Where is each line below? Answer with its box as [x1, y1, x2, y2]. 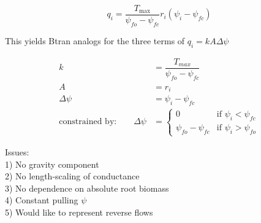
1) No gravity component [5, 157, 99, 170]
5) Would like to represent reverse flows [5, 206, 153, 219]
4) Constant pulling [5, 194, 78, 206]
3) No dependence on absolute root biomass [5, 181, 169, 194]
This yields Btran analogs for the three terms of [5, 34, 185, 47]
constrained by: [59, 117, 117, 127]
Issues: [5, 146, 29, 158]
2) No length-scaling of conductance [5, 170, 140, 182]
